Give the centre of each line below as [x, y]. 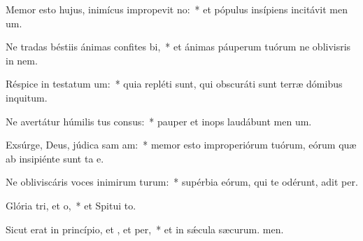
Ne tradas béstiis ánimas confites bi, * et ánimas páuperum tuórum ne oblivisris [178, 47]
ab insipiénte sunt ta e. [55, 158]
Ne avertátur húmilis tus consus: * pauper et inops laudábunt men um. [159, 121]
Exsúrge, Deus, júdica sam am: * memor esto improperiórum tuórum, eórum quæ [181, 145]
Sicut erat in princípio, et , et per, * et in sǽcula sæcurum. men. [145, 229]
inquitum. [27, 97]
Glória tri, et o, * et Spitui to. [71, 205]
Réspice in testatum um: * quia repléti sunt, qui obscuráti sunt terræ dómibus [174, 84]
